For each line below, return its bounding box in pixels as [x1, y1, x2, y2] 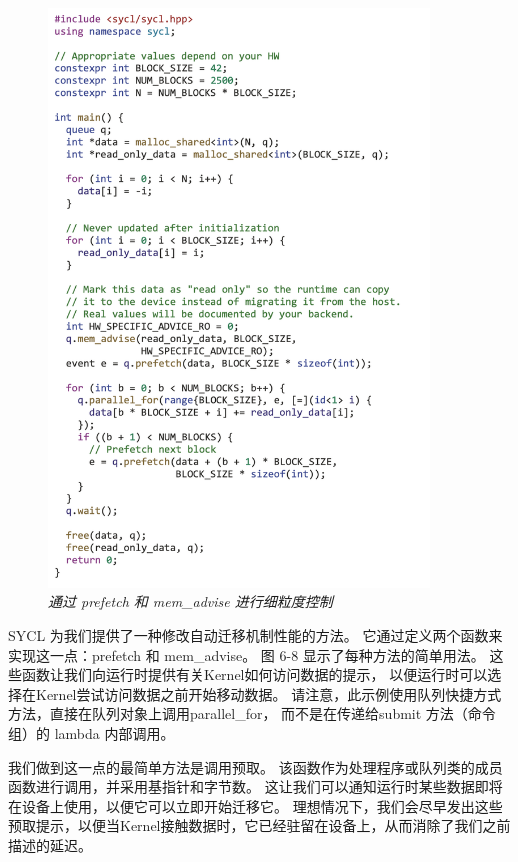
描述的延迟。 [8, 834, 92, 855]
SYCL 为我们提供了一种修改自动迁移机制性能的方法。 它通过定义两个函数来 [8, 624, 503, 645]
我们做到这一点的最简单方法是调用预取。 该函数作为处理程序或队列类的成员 [8, 756, 503, 777]
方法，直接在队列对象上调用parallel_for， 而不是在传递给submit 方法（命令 [8, 703, 496, 724]
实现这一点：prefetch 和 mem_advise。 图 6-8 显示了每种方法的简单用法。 [8, 644, 485, 665]
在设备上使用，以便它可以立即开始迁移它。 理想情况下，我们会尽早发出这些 [8, 795, 503, 816]
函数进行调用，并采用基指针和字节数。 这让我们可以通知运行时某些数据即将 [8, 776, 503, 797]
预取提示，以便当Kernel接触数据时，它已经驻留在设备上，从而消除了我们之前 [8, 815, 511, 836]
